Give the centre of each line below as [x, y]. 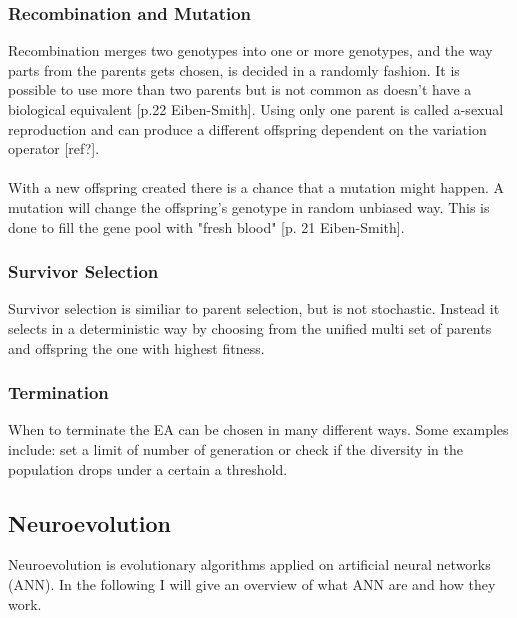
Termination [58, 392]
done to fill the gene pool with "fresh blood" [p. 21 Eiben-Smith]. [206, 226]
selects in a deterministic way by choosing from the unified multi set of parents [250, 327]
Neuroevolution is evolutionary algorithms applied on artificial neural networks [249, 564]
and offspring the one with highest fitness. [136, 347]
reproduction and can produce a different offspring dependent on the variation [247, 128]
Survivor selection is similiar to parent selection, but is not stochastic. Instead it [254, 308]
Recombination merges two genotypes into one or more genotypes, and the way [250, 50]
